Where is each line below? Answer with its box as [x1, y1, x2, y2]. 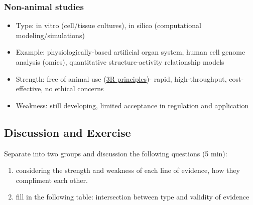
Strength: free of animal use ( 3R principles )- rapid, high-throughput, [16, 73, 227, 84]
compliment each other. [16, 174, 88, 185]
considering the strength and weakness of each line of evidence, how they [16, 165, 240, 175]
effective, [16, 83, 43, 94]
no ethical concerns [45, 83, 104, 94]
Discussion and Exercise [4, 124, 131, 140]
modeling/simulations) [16, 30, 85, 40]
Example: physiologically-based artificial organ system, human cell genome [16, 47, 245, 57]
